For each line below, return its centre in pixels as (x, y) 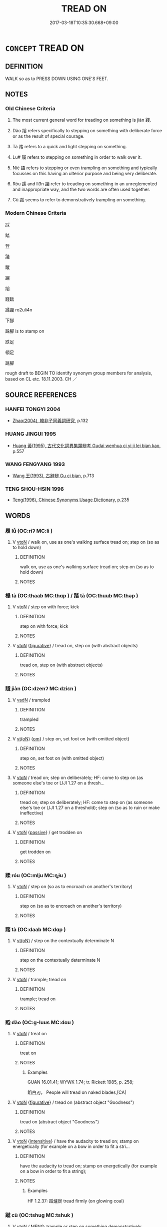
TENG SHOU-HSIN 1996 (34, 489)
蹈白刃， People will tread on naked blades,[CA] (77, 1092)
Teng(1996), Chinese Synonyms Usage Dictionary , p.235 (71, 500)
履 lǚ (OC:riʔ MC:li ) (29, 531)
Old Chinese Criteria (30, 109)
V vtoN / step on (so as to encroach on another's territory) (72, 886)
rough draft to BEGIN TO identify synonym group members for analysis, (79, 373)
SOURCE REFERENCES (41, 395)
